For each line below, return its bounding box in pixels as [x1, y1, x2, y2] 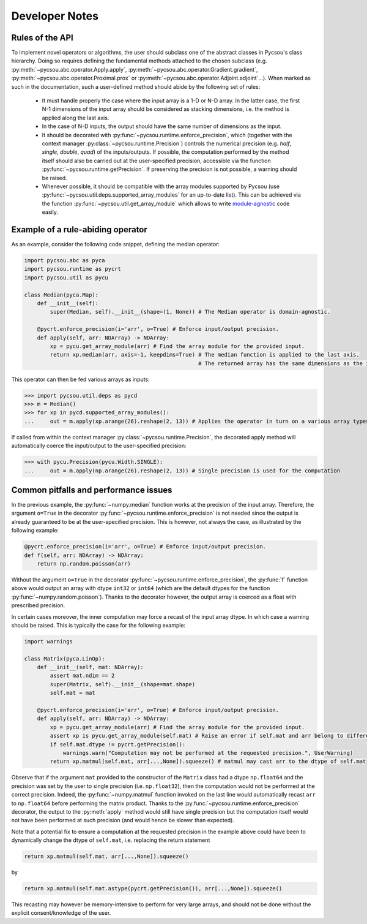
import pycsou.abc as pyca [24, 257, 105, 263]
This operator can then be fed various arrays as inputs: [11, 376, 150, 383]
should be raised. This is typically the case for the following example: [11, 621, 186, 629]
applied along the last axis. [42, 114, 109, 121]
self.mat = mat [50, 689, 96, 697]
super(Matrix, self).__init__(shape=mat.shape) [50, 681, 196, 687]
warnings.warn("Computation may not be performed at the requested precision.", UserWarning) [62, 749, 354, 756]
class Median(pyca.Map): [24, 291, 99, 298]
